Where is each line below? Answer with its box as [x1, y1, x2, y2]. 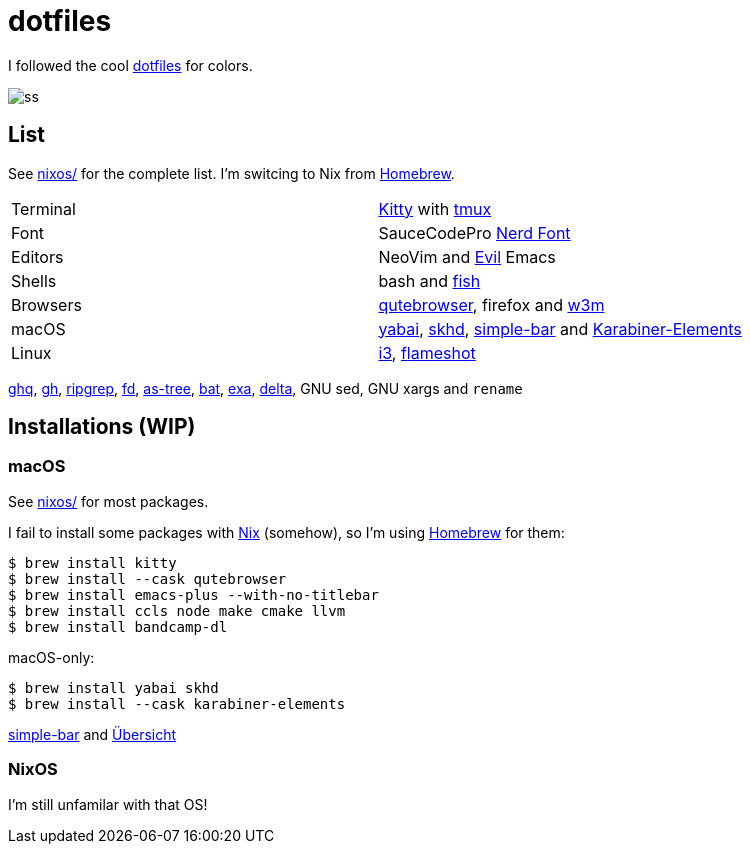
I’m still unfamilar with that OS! [8, 795, 208, 813]
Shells [11, 270, 57, 291]
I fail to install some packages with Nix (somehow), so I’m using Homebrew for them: [8, 523, 565, 541]
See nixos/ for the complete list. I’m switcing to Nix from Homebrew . [8, 164, 455, 182]
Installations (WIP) [8, 414, 196, 440]
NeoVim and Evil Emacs [378, 246, 556, 267]
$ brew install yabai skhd [8, 679, 219, 696]
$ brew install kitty [8, 554, 177, 571]
